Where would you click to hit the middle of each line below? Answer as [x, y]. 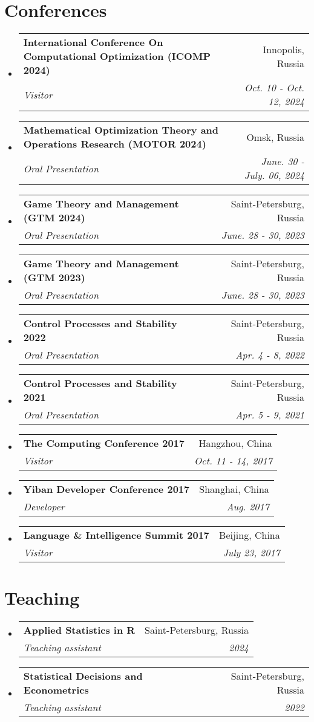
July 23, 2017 [251, 553]
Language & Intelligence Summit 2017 [116, 535]
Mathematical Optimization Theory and [121, 130]
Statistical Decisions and [83, 676]
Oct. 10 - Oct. [274, 88]
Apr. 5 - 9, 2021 [270, 415]
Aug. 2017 [248, 507]
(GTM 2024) [54, 218]
